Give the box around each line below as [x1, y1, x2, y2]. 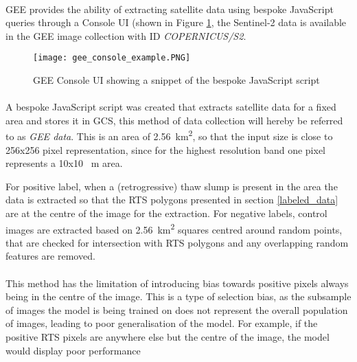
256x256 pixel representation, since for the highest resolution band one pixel [5, 142, 325, 157]
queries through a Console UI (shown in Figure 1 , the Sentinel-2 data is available [5, 15, 347, 30]
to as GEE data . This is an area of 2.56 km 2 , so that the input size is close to [5, 127, 333, 144]
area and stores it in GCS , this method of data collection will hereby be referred [5, 113, 343, 127]
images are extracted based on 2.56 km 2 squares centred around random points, [5, 220, 343, 236]
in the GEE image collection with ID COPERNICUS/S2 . [5, 28, 246, 43]
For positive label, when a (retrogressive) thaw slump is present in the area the [5, 179, 338, 193]
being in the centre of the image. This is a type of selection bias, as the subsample [5, 289, 352, 304]
